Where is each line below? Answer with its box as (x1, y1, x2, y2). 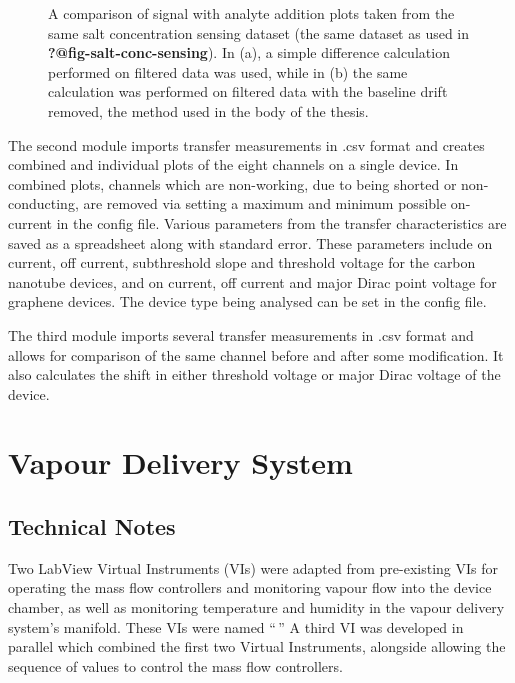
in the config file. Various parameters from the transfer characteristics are (56, 212, 507, 233)
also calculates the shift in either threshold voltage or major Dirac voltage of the (8, 364, 501, 385)
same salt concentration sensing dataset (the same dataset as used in (48, 22, 470, 43)
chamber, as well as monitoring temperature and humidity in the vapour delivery (8, 597, 505, 618)
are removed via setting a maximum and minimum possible (83, 193, 447, 214)
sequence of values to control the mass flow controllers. (8, 655, 343, 676)
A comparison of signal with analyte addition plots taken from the (48, 3, 455, 23)
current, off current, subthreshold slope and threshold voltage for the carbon (8, 252, 476, 273)
